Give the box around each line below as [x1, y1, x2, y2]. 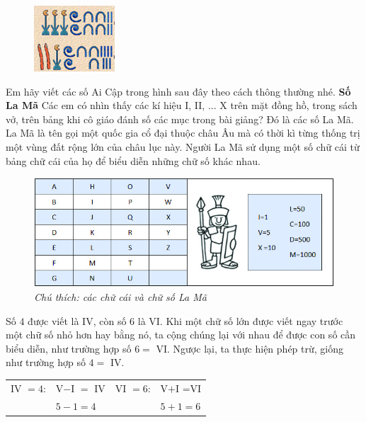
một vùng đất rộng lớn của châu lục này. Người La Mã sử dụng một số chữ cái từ [6, 139, 360, 154]
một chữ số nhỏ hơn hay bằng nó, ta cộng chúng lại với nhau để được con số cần [6, 327, 356, 342]
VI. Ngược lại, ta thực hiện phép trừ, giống [156, 341, 343, 355]
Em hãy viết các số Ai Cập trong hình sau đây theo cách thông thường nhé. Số [6, 84, 351, 98]
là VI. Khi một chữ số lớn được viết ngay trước [137, 313, 343, 328]
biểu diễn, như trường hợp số [6, 341, 132, 355]
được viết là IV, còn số [28, 313, 127, 328]
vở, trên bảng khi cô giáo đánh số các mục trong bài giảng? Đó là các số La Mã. [6, 111, 354, 126]
